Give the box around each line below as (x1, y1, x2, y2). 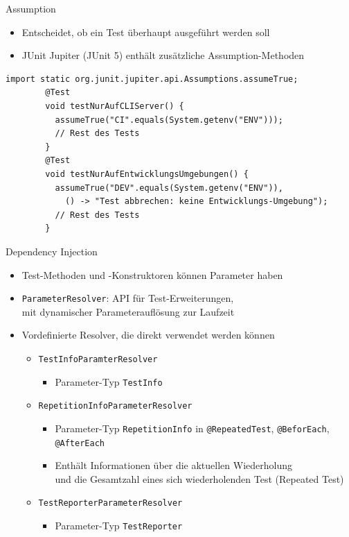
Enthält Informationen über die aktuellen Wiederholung (55, 458, 292, 472)
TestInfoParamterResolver (38, 354, 158, 364)
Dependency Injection (6, 244, 98, 258)
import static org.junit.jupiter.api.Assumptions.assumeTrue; (6, 74, 298, 84)
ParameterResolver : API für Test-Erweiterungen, (21, 291, 234, 305)
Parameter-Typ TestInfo (55, 374, 163, 389)
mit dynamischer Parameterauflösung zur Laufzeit (21, 304, 235, 318)
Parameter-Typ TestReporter (55, 518, 183, 533)
